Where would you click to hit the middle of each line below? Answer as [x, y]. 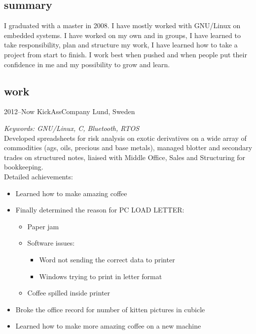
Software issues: [51, 243]
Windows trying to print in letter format [101, 276]
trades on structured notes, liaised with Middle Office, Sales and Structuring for [125, 157]
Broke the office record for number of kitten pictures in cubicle [110, 309]
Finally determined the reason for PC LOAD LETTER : [100, 210]
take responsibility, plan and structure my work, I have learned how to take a [121, 45]
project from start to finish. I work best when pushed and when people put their [126, 54]
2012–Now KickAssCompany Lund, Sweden [70, 111]
